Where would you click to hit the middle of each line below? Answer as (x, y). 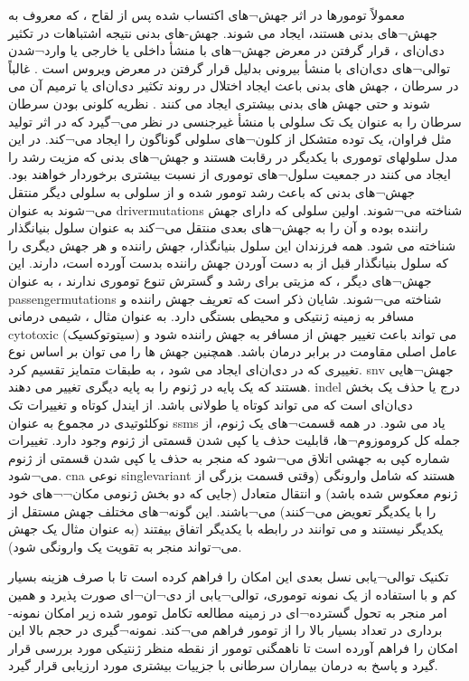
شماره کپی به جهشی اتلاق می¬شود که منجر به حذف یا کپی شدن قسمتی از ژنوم (229, 457)
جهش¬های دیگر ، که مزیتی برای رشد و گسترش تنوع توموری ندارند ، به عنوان (220, 280)
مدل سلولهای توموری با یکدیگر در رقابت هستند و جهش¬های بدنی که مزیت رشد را (233, 156)
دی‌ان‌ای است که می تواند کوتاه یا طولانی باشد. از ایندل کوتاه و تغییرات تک (211, 405)
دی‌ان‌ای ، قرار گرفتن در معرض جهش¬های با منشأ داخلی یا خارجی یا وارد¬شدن (226, 50)
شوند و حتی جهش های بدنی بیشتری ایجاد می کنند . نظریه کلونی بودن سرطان (219, 103)
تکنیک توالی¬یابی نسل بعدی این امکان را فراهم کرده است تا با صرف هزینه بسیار (229, 577)
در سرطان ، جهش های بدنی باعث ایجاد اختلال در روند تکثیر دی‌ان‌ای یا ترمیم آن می (234, 85)
